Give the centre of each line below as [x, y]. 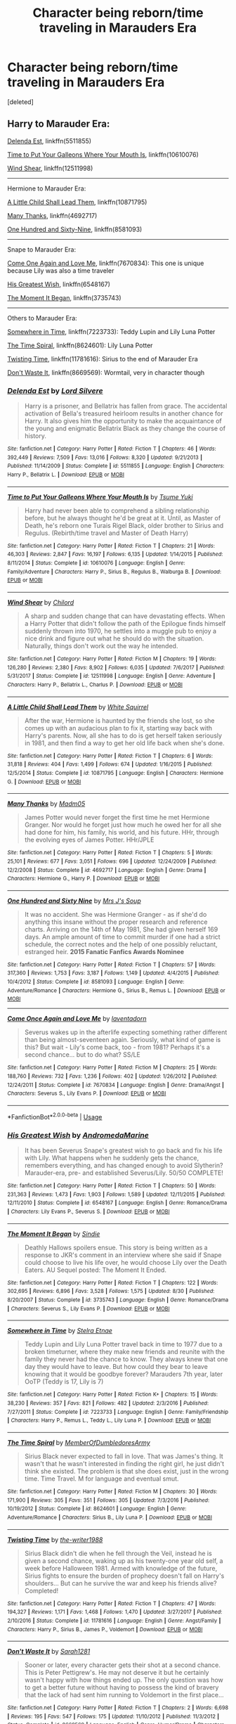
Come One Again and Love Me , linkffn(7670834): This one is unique [106, 263]
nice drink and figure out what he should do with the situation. [114, 638]
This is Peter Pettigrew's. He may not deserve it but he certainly [117, 1673]
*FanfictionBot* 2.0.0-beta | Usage [55, 1116]
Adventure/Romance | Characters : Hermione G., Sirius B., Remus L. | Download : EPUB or [117, 990]
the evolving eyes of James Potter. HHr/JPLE [89, 840]
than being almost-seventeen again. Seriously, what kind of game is [123, 1040]
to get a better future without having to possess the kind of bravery [122, 1687]
